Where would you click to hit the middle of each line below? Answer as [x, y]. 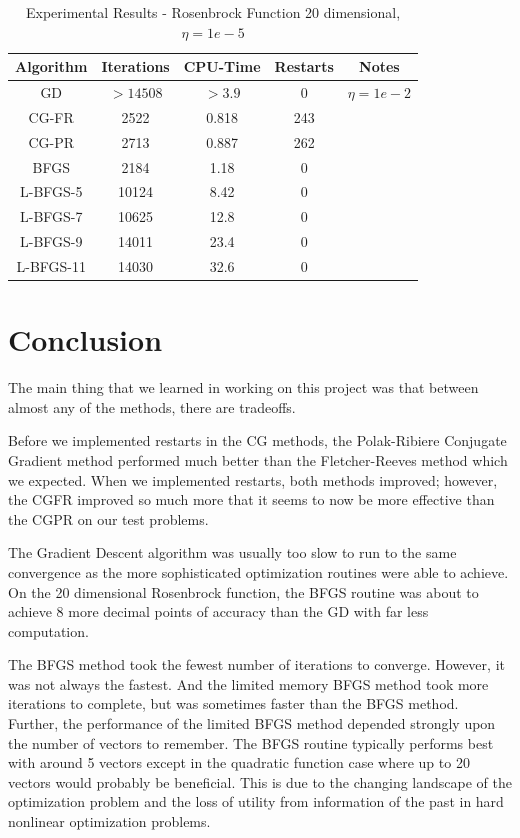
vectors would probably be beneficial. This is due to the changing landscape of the [260, 781]
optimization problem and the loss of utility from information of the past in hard [256, 801]
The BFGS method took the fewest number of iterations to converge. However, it [256, 664]
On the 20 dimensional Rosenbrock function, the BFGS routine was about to [243, 591]
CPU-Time [222, 66]
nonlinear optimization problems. [109, 821]
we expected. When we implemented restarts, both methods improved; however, [253, 479]
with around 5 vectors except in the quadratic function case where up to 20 [239, 762]
